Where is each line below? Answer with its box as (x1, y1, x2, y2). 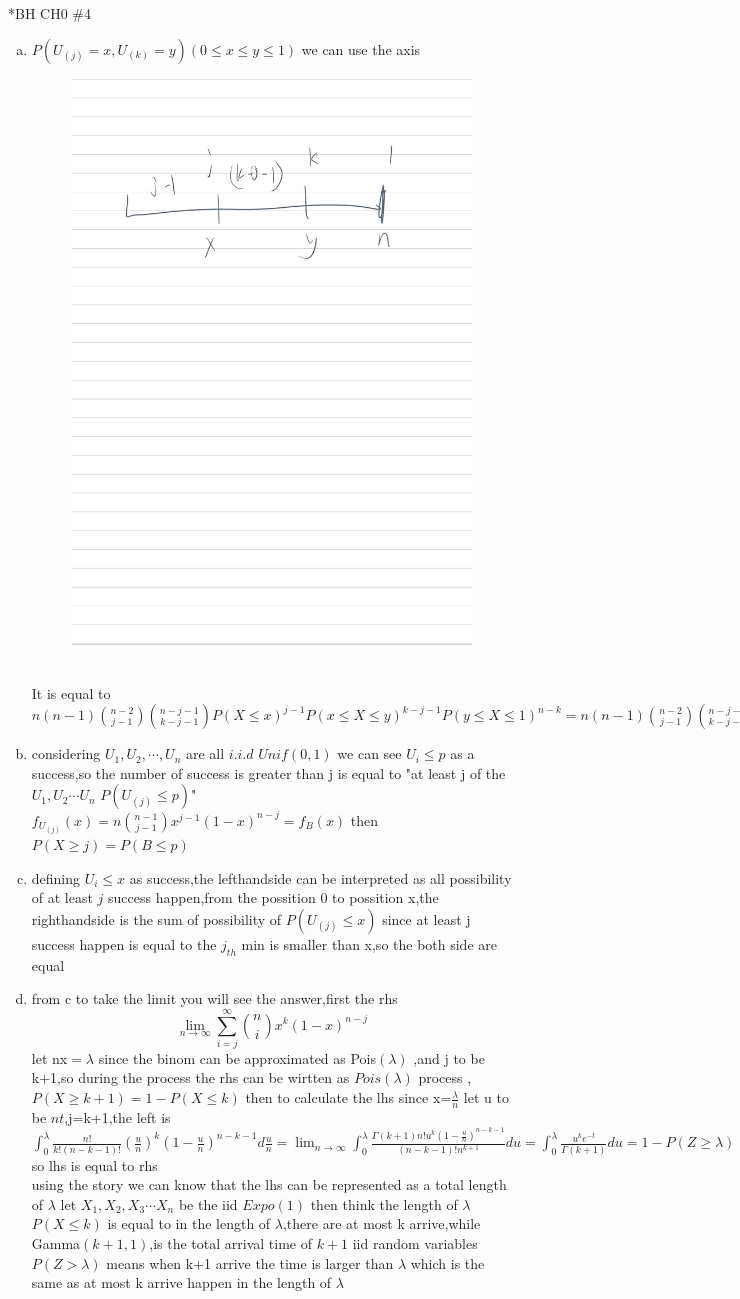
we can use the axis (301, 38, 421, 59)
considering (31, 743, 101, 764)
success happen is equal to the (31, 933, 217, 954)
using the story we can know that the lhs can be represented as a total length (31, 1174, 507, 1195)
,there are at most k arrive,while (282, 1213, 481, 1234)
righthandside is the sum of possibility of (31, 908, 282, 929)
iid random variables (352, 1233, 478, 1254)
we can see (337, 743, 402, 764)
